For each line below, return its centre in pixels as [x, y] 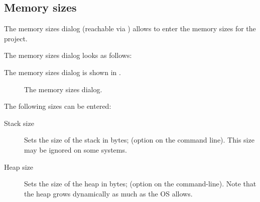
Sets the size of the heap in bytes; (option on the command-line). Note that [140, 184]
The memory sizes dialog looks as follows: [68, 55]
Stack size [19, 123]
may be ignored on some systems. [76, 149]
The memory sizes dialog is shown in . [62, 72]
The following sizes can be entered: [58, 106]
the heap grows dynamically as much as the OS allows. [108, 193]
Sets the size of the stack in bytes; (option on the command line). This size [139, 140]
